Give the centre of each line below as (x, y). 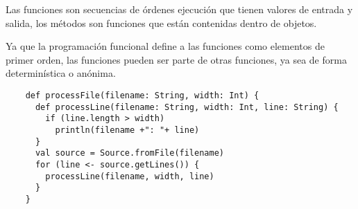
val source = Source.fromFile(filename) (129, 153)
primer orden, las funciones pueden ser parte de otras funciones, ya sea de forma (176, 59)
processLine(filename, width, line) (130, 176)
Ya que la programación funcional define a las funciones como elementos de (165, 46)
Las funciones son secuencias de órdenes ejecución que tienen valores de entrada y (179, 9)
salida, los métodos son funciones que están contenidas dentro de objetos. (161, 22)
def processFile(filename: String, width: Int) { (142, 95)
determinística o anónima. (61, 73)
